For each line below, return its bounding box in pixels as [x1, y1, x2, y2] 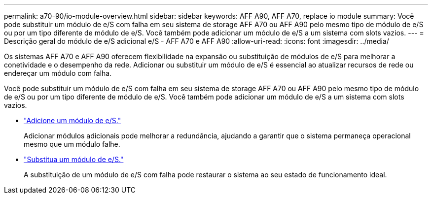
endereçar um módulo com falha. [4, 69, 112, 77]
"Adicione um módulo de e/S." [24, 116, 121, 125]
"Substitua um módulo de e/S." [24, 155, 124, 164]
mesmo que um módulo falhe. [24, 140, 120, 148]
